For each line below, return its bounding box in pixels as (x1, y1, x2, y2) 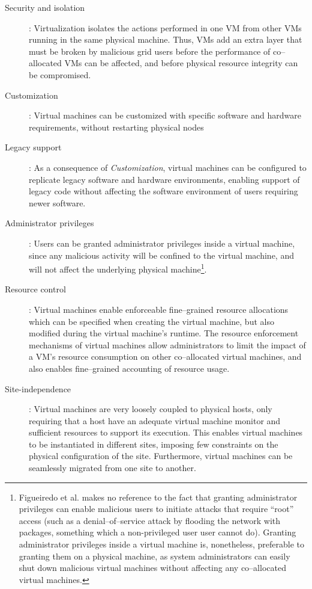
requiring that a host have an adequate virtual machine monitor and (29, 414, 281, 427)
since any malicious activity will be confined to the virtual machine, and (29, 248, 294, 261)
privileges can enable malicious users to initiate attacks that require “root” (19, 502, 294, 515)
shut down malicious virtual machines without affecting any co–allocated (19, 561, 286, 574)
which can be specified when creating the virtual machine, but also (29, 315, 274, 327)
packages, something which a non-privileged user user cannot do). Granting (19, 526, 296, 538)
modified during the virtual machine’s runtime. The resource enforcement (29, 327, 299, 339)
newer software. (29, 196, 86, 209)
